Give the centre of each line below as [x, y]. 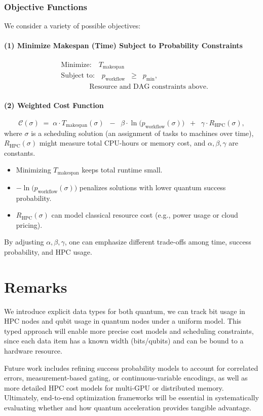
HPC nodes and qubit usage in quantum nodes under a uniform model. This [123, 321]
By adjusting [24, 242]
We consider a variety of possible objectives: [72, 26]
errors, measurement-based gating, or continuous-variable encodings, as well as [126, 378]
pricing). [29, 224]
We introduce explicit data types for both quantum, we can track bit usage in [125, 311]
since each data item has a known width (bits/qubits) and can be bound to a [124, 341]
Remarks [36, 286]
